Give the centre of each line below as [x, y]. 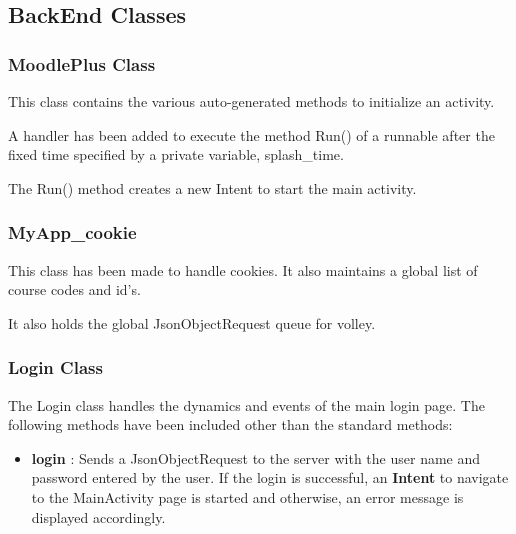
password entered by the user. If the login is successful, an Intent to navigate [270, 477]
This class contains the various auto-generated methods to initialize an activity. [251, 101]
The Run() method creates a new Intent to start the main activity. [212, 187]
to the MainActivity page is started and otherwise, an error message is [247, 496]
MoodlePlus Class [82, 63]
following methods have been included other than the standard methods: [230, 424]
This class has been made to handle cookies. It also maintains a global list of [243, 269]
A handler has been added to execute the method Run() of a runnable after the [251, 134]
